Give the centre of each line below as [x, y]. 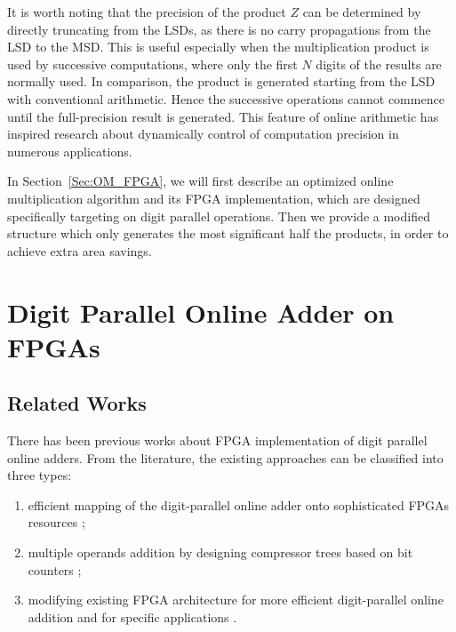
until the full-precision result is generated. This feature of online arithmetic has [223, 116]
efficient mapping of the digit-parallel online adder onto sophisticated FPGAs [239, 504]
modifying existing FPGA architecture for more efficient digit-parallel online [236, 600]
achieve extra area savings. [80, 250]
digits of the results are [379, 64]
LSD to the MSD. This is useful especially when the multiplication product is [218, 47]
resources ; [56, 522]
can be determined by [362, 12]
